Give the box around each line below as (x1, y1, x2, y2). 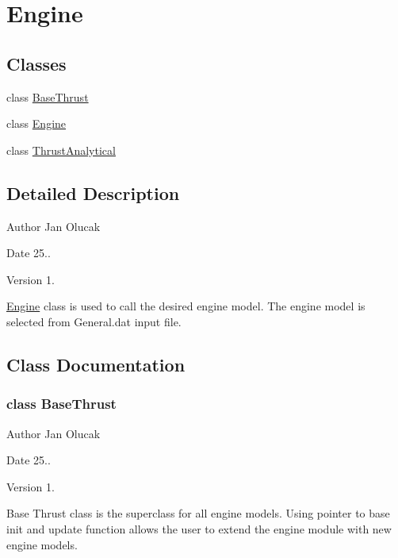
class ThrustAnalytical (6, 141, 116, 158)
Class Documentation (6, 352, 186, 376)
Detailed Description (6, 180, 180, 205)
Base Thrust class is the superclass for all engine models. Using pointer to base (6, 505, 390, 521)
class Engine (6, 115, 67, 132)
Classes (6, 51, 67, 75)
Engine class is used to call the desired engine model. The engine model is (6, 298, 365, 314)
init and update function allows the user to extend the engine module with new (6, 520, 392, 537)
